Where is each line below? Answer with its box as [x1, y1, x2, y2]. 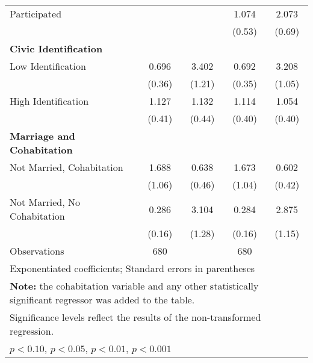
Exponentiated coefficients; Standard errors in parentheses [10, 261, 255, 275]
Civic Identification [10, 42, 103, 55]
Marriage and [10, 129, 75, 143]
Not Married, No [10, 195, 80, 209]
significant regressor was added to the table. [10, 293, 195, 306]
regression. [10, 324, 54, 338]
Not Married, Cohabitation [10, 160, 123, 174]
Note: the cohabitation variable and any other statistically [10, 279, 259, 293]
